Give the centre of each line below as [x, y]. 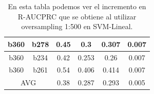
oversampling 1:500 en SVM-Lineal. [77, 26]
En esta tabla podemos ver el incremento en [77, 6]
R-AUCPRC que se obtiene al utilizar [77, 16]
